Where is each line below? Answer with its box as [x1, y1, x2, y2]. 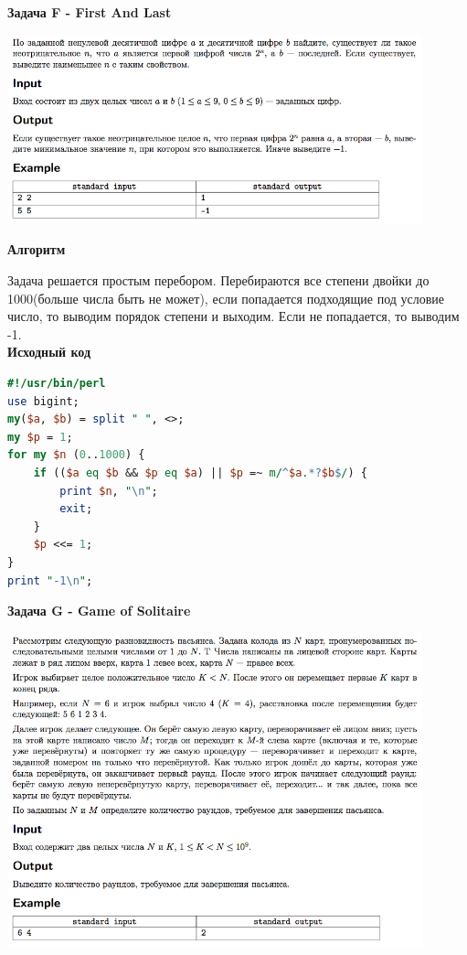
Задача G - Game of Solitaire [7, 601, 191, 620]
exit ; [59, 502, 93, 516]
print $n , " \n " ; [59, 484, 158, 498]
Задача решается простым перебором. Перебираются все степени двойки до [7, 271, 430, 290]
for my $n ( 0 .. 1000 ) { [7, 448, 145, 462]
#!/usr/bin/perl [7, 377, 106, 391]
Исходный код [7, 342, 91, 361]
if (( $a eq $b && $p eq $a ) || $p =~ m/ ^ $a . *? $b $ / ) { [33, 467, 367, 479]
